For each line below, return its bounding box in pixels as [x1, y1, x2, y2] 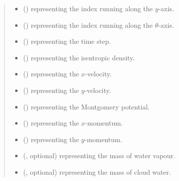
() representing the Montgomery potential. [23, 101, 150, 111]
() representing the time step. [23, 36, 111, 46]
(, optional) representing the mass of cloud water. [23, 166, 171, 177]
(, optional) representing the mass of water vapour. [23, 150, 176, 161]
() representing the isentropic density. [23, 52, 135, 62]
